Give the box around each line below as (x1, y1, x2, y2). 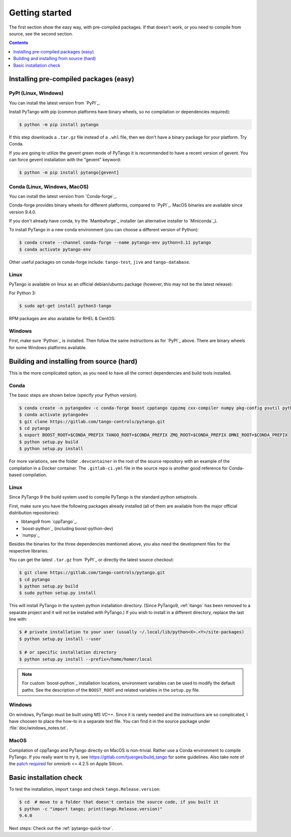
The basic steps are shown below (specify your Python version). (9, 392, 138, 398)
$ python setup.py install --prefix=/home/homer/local (19, 656, 152, 662)
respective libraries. (9, 548, 48, 554)
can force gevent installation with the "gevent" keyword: (9, 157, 121, 162)
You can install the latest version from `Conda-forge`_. (9, 193, 117, 199)
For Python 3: (9, 290, 36, 296)
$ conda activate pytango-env (19, 246, 91, 252)
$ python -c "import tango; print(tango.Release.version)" (19, 806, 162, 812)
